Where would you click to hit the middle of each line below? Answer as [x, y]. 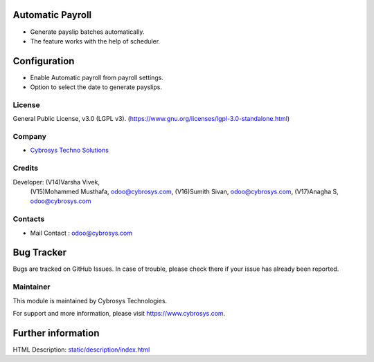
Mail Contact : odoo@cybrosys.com [81, 233]
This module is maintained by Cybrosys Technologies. [90, 301]
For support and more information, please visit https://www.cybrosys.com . [119, 313]
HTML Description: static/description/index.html [81, 350]
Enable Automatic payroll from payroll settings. [97, 77]
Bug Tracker [40, 253]
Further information [56, 333]
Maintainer [32, 287]
